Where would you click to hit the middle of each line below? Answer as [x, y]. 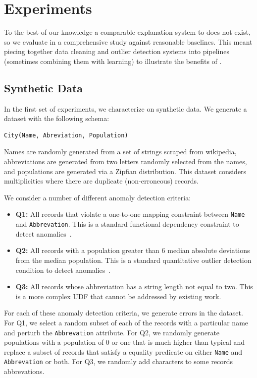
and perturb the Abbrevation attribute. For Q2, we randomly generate [112, 332]
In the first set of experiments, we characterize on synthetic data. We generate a [126, 108]
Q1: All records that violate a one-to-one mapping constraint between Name [130, 214]
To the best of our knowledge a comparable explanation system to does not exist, [127, 32]
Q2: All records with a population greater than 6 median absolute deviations [133, 250]
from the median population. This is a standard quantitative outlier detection [133, 260]
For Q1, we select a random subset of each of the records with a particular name [126, 322]
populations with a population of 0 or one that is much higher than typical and [125, 342]
